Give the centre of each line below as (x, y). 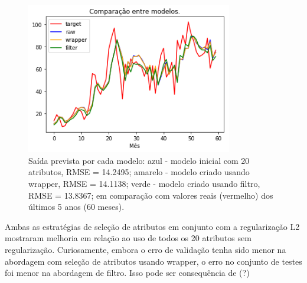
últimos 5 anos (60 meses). (76, 207)
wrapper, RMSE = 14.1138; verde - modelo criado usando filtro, (144, 183)
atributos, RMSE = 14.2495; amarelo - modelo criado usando (139, 172)
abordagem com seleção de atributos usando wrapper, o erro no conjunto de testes (153, 261)
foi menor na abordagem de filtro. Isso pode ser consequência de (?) (127, 273)
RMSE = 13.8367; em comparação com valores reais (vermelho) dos (151, 195)
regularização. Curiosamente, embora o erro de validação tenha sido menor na (146, 249)
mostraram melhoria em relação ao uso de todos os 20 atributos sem (128, 238)
